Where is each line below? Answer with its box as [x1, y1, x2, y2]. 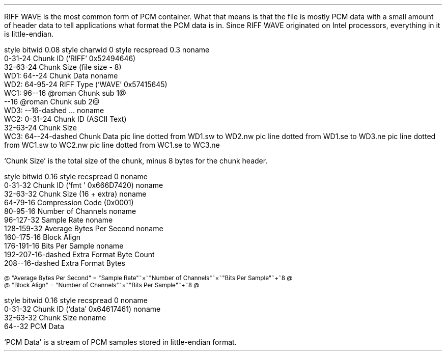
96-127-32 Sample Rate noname [4, 215, 113, 224]
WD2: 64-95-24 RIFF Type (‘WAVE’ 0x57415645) [4, 80, 168, 89]
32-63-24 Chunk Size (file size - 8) [4, 63, 122, 71]
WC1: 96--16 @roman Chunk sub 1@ [4, 89, 126, 97]
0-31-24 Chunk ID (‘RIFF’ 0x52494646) [4, 54, 136, 63]
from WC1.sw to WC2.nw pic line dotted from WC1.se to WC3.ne [4, 141, 220, 149]
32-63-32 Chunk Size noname [4, 313, 106, 322]
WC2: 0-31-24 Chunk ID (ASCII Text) [4, 115, 127, 123]
